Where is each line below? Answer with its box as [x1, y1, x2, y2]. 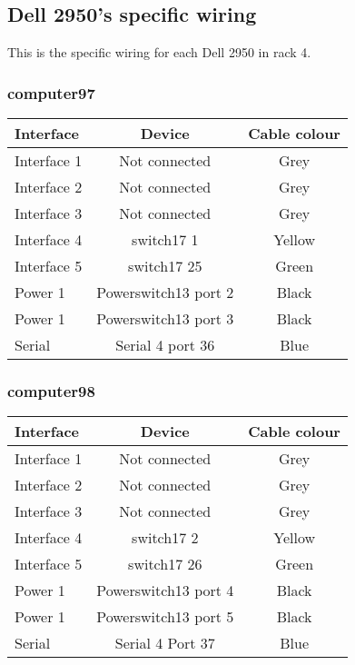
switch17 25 [128, 255, 202, 277]
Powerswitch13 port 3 [96, 308, 234, 330]
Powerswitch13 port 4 [96, 580, 234, 601]
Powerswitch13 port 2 [96, 282, 234, 303]
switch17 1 [132, 229, 199, 251]
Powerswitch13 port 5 [96, 606, 234, 628]
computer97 [7, 81, 95, 104]
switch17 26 [128, 553, 202, 575]
